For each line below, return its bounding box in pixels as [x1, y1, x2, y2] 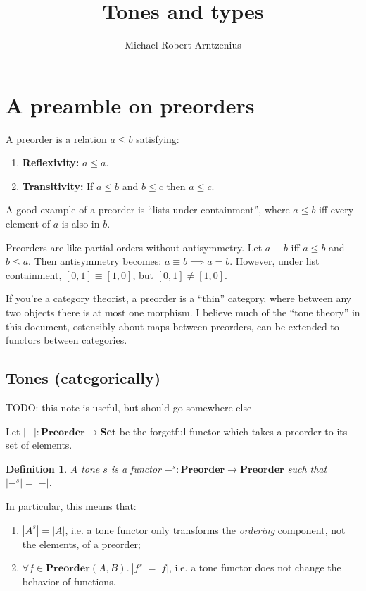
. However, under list [229, 254, 320, 268]
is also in [61, 216, 100, 231]
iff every [319, 202, 354, 217]
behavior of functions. [22, 574, 116, 589]
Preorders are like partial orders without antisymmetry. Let [6, 239, 263, 254]
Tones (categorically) [6, 367, 161, 389]
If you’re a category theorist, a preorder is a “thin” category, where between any [6, 291, 352, 306]
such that [287, 461, 327, 475]
